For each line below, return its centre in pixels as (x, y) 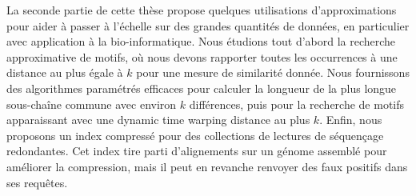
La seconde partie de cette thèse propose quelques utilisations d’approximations (202, 10)
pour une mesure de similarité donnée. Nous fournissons (273, 72)
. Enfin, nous (351, 120)
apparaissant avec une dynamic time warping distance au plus (158, 120)
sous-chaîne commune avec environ (92, 104)
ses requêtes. (37, 182)
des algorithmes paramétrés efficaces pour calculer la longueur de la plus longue (202, 88)
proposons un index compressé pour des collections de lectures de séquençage (195, 135)
